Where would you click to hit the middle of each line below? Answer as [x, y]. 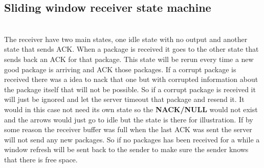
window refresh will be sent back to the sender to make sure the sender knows [126, 149]
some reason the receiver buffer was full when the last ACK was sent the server [128, 129]
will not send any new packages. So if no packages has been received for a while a [132, 139]
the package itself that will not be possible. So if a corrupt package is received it [130, 89]
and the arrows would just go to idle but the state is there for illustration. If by [129, 119]
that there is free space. [41, 159]
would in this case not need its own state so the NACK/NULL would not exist [131, 109]
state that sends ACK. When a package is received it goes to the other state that [131, 49]
